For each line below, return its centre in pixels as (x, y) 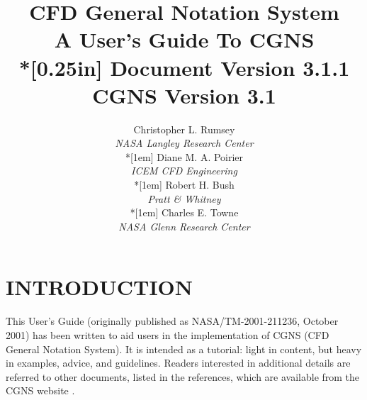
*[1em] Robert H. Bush (184, 185)
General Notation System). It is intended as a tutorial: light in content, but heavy (184, 349)
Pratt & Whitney (184, 198)
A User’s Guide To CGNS (184, 39)
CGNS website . (40, 390)
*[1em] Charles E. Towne (184, 212)
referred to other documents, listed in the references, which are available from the (183, 376)
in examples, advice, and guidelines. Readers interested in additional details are (178, 363)
